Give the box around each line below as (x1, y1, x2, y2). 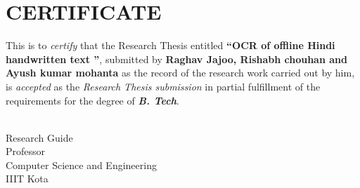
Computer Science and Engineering (6, 157, 157, 172)
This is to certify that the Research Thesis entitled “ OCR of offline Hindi (6, 38, 335, 53)
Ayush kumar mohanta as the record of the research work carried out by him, (6, 65, 355, 80)
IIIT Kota (6, 171, 49, 186)
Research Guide (6, 130, 73, 145)
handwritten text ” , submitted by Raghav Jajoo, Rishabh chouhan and (6, 51, 347, 66)
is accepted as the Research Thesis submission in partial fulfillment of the (6, 79, 321, 93)
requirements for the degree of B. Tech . (6, 93, 179, 107)
